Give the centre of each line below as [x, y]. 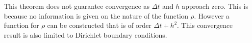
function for [22, 25]
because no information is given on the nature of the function [96, 15]
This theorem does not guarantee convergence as [77, 6]
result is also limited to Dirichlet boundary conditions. [86, 34]
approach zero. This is [215, 6]
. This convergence [205, 25]
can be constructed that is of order [99, 25]
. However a [212, 15]
